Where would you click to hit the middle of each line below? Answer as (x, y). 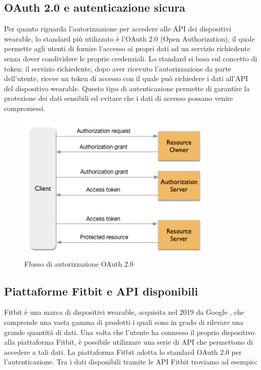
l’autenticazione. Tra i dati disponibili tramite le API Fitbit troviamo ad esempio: (131, 362)
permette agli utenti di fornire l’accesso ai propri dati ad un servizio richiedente (127, 48)
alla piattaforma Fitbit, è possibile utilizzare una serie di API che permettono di (128, 342)
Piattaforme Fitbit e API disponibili (101, 291)
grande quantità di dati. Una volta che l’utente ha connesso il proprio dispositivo (129, 332)
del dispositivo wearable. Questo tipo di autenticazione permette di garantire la (127, 88)
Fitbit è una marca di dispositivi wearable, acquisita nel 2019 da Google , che (124, 312)
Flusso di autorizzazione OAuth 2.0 (79, 263)
